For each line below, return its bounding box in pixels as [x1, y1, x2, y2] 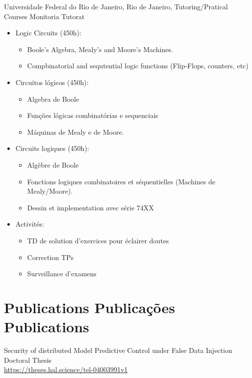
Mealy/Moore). [27, 186, 73, 196]
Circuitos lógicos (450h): [15, 77, 89, 87]
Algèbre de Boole [27, 159, 79, 170]
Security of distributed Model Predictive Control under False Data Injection [4, 345, 232, 355]
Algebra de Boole [27, 93, 79, 104]
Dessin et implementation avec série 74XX [27, 202, 154, 212]
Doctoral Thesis [4, 354, 51, 365]
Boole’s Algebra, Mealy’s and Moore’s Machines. [27, 44, 173, 54]
